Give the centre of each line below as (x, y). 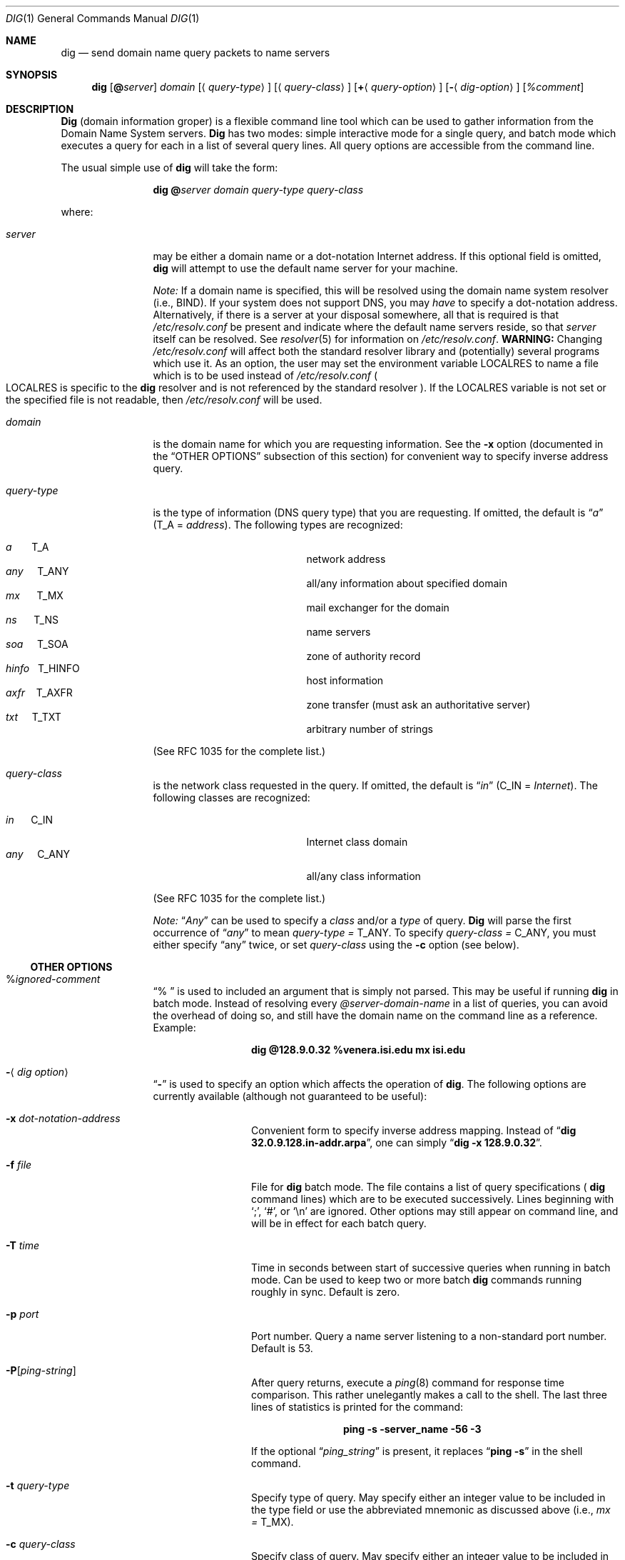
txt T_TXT (34, 717)
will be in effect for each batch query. (339, 1223)
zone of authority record (364, 656)
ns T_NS (32, 620)
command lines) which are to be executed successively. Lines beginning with (433, 1199)
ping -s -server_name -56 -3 (412, 1429)
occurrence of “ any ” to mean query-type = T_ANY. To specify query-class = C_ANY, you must (375, 932)
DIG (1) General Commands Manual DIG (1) (103, 18)
